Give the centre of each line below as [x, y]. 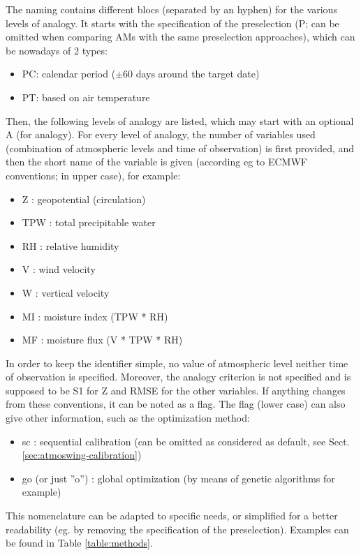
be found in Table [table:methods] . [79, 543]
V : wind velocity [59, 269]
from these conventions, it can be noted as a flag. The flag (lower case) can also [176, 404]
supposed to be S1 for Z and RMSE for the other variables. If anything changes [176, 390]
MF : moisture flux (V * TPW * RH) [102, 340]
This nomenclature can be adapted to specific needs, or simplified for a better [172, 516]
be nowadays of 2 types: [57, 50]
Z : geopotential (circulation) [84, 199]
